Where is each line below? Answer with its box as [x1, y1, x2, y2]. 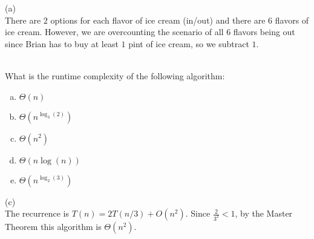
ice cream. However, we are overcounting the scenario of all [5, 25, 224, 38]
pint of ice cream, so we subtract [128, 37, 249, 50]
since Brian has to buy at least [5, 37, 119, 50]
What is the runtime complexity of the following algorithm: [5, 69, 225, 82]
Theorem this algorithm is [5, 220, 102, 233]
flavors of [275, 13, 309, 26]
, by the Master [235, 207, 293, 220]
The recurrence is [5, 207, 69, 220]
